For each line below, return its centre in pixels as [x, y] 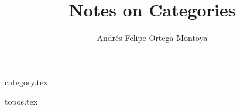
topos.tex [21, 101]
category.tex [26, 81]
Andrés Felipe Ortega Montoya [152, 38]
